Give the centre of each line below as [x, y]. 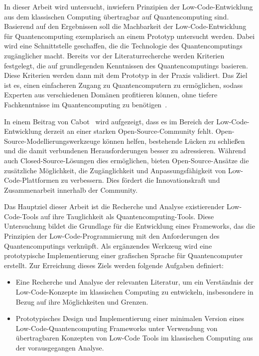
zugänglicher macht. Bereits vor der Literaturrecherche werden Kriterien [114, 55]
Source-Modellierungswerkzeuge [52, 141]
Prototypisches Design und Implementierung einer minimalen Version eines [130, 318]
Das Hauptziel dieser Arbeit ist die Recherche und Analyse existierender [114, 206]
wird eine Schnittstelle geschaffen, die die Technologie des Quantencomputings [123, 46]
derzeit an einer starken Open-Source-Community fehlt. [129, 131]
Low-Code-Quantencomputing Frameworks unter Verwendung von [117, 328]
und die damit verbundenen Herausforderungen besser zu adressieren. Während [125, 151]
